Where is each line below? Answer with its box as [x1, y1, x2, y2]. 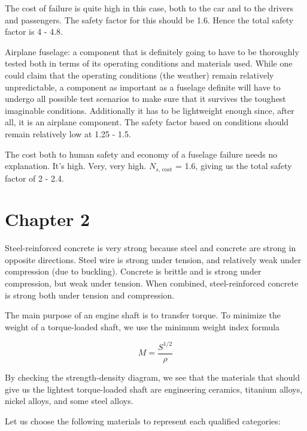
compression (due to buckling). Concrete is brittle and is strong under [5, 265, 262, 278]
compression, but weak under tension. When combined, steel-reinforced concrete [5, 277, 299, 290]
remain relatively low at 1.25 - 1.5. [5, 127, 131, 140]
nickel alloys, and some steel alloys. [5, 394, 133, 407]
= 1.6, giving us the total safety [175, 159, 292, 172]
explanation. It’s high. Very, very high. [5, 159, 147, 172]
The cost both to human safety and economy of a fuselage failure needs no [5, 147, 278, 160]
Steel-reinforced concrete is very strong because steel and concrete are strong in [5, 242, 296, 254]
